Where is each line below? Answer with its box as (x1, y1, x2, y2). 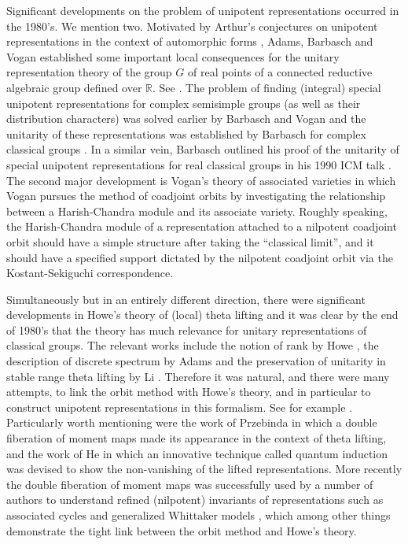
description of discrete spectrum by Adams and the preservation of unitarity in (6, 353, 386, 369)
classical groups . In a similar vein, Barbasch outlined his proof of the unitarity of (6, 141, 399, 157)
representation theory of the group (6, 64, 172, 80)
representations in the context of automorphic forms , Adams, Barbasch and (6, 33, 373, 50)
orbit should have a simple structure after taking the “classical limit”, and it (6, 233, 374, 250)
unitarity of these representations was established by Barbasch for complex (6, 125, 366, 142)
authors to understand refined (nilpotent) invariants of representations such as (6, 491, 384, 508)
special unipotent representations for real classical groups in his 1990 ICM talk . (6, 156, 391, 172)
